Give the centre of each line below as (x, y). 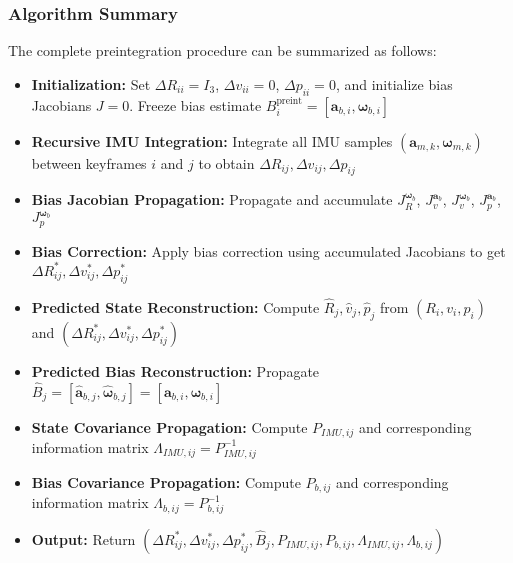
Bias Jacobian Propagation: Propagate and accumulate (212, 199)
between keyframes (89, 162)
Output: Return (83, 538)
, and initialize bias (394, 83)
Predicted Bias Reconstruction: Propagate (175, 370)
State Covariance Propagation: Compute (169, 426)
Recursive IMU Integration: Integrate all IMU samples (212, 140)
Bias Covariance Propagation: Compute (166, 481)
